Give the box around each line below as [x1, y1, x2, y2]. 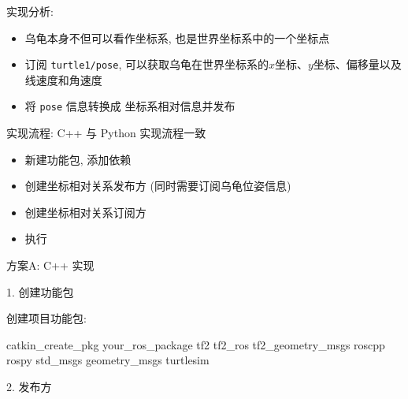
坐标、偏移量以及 [313, 56, 402, 73]
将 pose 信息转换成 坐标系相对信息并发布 [24, 98, 236, 114]
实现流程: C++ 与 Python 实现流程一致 [6, 125, 206, 141]
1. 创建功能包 [6, 283, 74, 300]
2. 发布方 [6, 378, 52, 395]
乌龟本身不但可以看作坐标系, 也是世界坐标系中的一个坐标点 [24, 29, 330, 46]
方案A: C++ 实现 [6, 257, 95, 274]
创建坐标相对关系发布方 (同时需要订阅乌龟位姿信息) [24, 177, 291, 194]
